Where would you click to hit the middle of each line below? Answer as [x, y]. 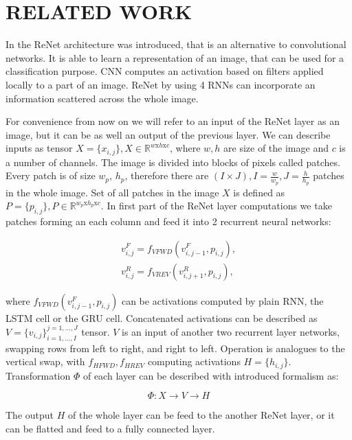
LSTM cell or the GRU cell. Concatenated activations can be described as [162, 317]
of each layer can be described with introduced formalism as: [211, 375]
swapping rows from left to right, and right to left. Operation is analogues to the [175, 348]
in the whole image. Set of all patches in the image [112, 192]
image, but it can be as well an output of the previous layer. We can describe [168, 134]
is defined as [259, 192]
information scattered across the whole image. [102, 98]
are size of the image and [276, 148]
